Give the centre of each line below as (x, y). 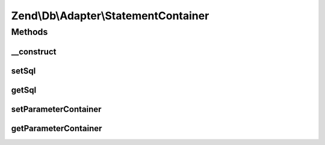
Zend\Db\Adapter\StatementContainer (110, 16)
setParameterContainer (56, 109)
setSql (23, 71)
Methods (29, 32)
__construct (34, 51)
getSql (24, 90)
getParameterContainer (57, 128)
